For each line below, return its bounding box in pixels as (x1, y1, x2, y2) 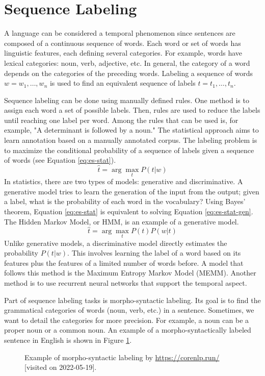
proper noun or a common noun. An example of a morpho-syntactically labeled (4, 324, 251, 335)
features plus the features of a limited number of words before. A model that (4, 257, 244, 268)
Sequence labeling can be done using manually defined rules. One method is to (4, 94, 249, 105)
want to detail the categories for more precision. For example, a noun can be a (4, 314, 249, 325)
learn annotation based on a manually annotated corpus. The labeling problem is (4, 135, 257, 145)
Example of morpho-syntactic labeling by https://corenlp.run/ (24, 352, 220, 362)
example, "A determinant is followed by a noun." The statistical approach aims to (4, 124, 259, 135)
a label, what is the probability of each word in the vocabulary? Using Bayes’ (4, 196, 246, 207)
